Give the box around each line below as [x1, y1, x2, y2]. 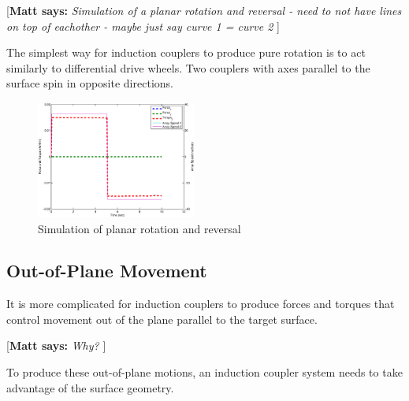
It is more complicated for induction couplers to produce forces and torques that [6, 295, 395, 312]
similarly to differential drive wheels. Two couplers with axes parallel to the [6, 59, 370, 76]
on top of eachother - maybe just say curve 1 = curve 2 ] [6, 17, 280, 34]
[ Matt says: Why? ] [6, 337, 106, 354]
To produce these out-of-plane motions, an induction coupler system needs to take [6, 364, 403, 381]
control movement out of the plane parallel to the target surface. [6, 310, 318, 327]
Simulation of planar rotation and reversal [38, 220, 241, 236]
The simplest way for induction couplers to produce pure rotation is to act [6, 44, 366, 61]
